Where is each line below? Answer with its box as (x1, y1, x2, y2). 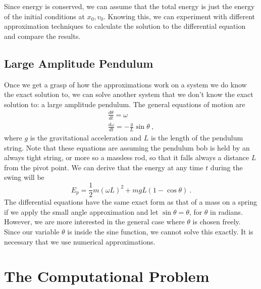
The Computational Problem (4, 266, 210, 286)
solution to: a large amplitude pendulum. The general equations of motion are (4, 99, 245, 109)
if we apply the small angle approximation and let (4, 206, 159, 217)
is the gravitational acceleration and (30, 132, 142, 143)
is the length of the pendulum (150, 132, 243, 143)
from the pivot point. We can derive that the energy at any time (4, 162, 203, 172)
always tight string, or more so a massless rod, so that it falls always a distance (4, 152, 249, 163)
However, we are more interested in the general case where (4, 216, 185, 227)
